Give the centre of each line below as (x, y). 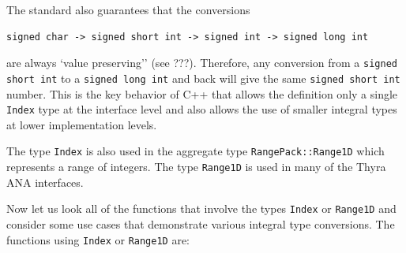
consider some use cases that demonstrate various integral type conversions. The (201, 223)
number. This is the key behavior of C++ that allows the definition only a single (202, 93)
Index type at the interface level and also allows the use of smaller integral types (202, 109)
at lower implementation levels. (82, 124)
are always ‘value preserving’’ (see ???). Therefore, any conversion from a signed (202, 63)
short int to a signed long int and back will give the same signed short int (203, 78)
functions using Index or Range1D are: (98, 239)
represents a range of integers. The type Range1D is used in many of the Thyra (196, 166)
